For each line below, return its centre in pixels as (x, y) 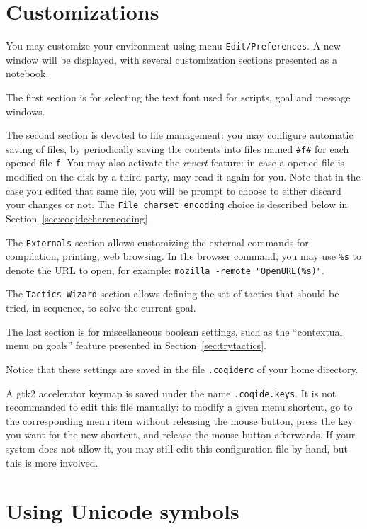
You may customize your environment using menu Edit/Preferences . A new (173, 46)
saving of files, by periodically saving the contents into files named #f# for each (177, 148)
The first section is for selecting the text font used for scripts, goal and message (178, 97)
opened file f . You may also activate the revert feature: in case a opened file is (175, 163)
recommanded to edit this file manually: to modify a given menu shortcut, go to (179, 407)
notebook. (27, 73)
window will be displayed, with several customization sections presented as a (172, 59)
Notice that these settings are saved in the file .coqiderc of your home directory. (182, 369)
